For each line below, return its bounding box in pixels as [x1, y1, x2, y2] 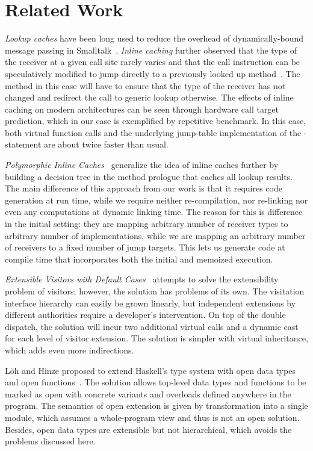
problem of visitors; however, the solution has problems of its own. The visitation [5, 285, 305, 297]
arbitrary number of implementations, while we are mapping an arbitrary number [5, 229, 306, 241]
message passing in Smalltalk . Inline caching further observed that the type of [5, 43, 297, 56]
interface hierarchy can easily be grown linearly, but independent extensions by [5, 296, 296, 309]
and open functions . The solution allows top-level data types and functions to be [5, 376, 306, 388]
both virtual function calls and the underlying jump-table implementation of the [5, 126, 302, 138]
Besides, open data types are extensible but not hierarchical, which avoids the [5, 423, 292, 435]
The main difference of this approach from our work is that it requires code [5, 182, 282, 194]
